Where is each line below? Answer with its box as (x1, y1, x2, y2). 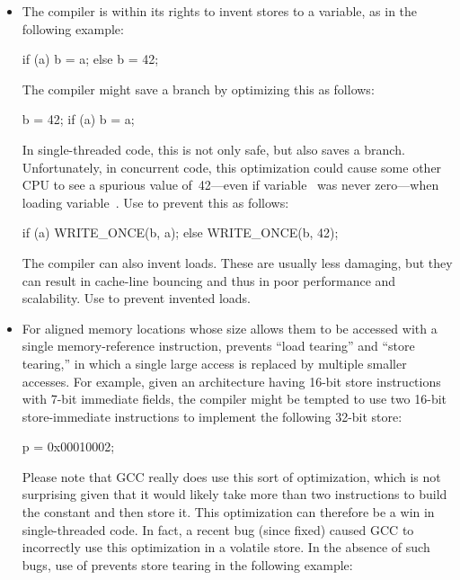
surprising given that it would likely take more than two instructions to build (22, 485, 447, 504)
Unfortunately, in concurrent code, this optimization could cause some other (22, 157, 442, 176)
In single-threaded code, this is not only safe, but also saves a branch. (22, 139, 405, 158)
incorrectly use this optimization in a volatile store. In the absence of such (22, 538, 430, 557)
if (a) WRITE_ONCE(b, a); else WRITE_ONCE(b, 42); (22, 223, 339, 242)
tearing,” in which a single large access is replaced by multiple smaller (22, 353, 407, 372)
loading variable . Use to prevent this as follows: (22, 192, 289, 211)
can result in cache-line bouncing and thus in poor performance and (22, 271, 396, 290)
